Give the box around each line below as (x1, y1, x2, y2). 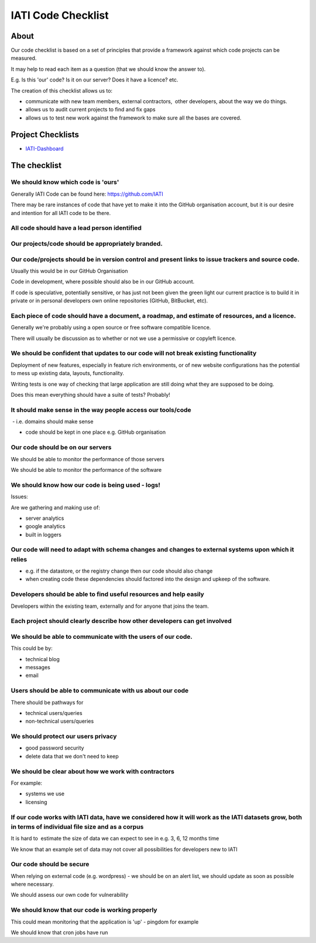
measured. (11, 55, 37, 62)
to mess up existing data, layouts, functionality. (11, 370, 124, 377)
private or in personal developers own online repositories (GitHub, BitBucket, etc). (11, 297, 208, 304)
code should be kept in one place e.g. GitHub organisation (25, 428, 166, 436)
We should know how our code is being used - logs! (11, 481, 161, 489)
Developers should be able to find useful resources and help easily (11, 590, 204, 598)
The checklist (11, 160, 61, 170)
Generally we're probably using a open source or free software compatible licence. (11, 324, 211, 331)
